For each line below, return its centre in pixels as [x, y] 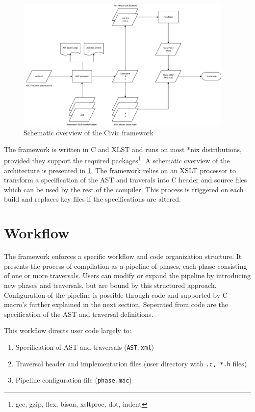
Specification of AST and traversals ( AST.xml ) [85, 347]
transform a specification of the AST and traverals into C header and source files [126, 180]
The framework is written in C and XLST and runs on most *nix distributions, [123, 149]
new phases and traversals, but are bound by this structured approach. [110, 285]
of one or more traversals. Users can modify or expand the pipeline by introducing [127, 275]
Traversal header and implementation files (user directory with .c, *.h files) [131, 363]
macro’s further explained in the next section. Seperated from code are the [116, 304]
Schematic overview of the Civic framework [89, 133]
